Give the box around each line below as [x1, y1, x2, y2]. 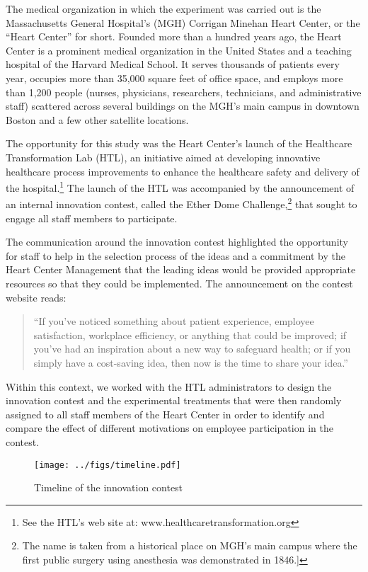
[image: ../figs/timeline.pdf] [34, 459, 181, 470]
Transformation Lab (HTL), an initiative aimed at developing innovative [6, 149, 321, 164]
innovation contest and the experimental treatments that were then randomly [6, 393, 342, 408]
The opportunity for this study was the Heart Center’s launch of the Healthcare [6, 136, 352, 151]
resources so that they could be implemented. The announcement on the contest [6, 276, 353, 290]
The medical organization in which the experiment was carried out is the [6, 1, 321, 16]
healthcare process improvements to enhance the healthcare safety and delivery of [6, 164, 360, 178]
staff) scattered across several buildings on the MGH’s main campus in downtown [6, 98, 360, 113]
